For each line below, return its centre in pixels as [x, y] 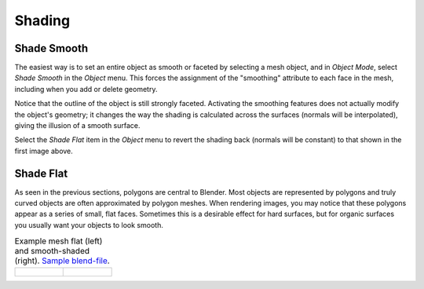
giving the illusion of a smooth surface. [77, 126]
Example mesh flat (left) [58, 241]
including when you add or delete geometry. [86, 89]
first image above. [44, 151]
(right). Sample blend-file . [62, 261]
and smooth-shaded [52, 251]
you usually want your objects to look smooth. [89, 225]
